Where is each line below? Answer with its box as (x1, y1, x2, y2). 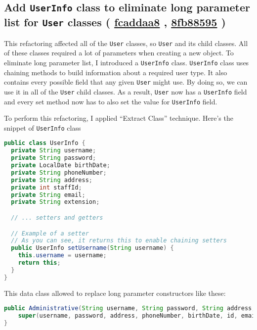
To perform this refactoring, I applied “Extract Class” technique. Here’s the (4, 113, 233, 123)
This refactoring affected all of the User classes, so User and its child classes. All (4, 38, 248, 48)
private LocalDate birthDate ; (11, 162, 110, 169)
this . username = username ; (18, 252, 107, 259)
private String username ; (11, 147, 96, 154)
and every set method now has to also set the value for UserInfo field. (4, 96, 217, 106)
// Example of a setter (11, 230, 89, 237)
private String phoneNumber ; (11, 169, 107, 176)
